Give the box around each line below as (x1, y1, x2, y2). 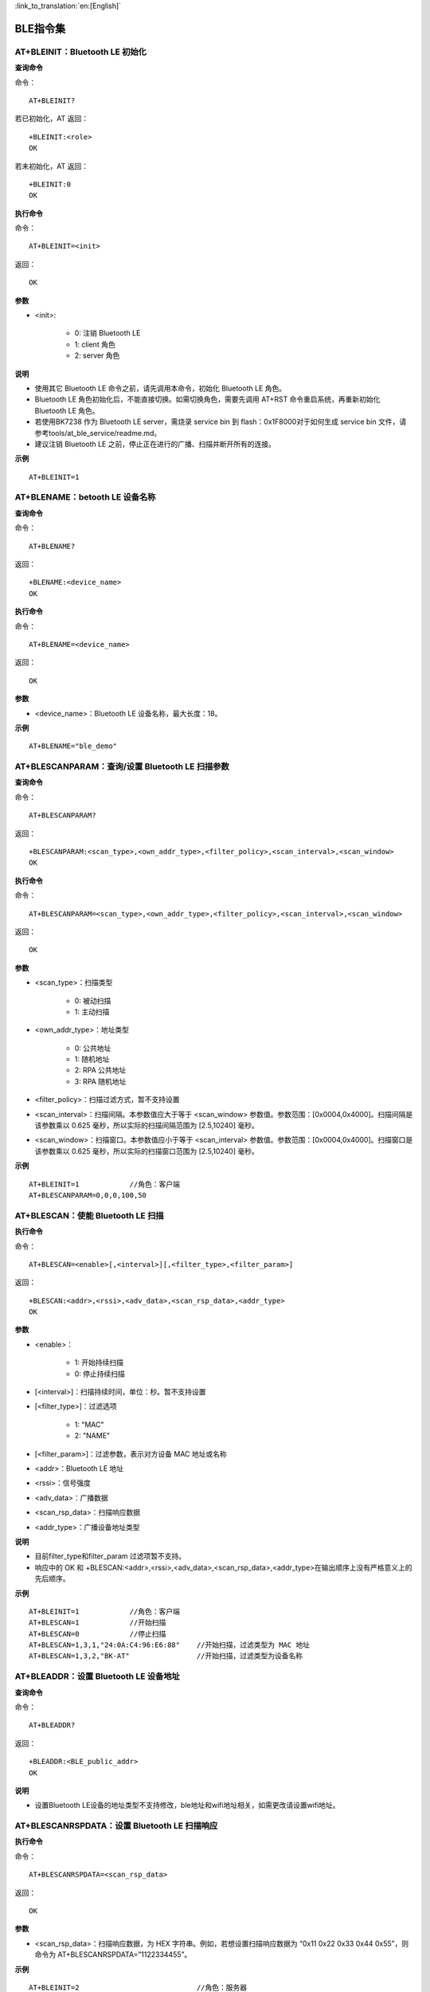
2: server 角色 (74, 351, 120, 360)
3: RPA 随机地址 (74, 1076, 127, 1086)
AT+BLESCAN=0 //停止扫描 (29, 1629, 166, 1638)
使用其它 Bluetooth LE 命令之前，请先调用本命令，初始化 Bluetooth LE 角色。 (34, 383, 287, 393)
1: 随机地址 (74, 1054, 110, 1064)
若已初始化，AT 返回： (14, 114, 89, 124)
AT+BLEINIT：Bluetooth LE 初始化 (14, 46, 147, 57)
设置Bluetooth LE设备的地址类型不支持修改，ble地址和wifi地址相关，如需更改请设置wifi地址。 (34, 1801, 340, 1810)
